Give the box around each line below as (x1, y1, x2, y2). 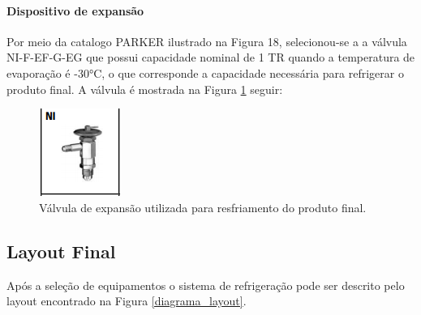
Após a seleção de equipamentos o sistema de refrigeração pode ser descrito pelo (6, 276, 405, 293)
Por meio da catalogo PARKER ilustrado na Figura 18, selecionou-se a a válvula (6, 32, 407, 49)
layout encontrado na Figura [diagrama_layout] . (6, 292, 247, 309)
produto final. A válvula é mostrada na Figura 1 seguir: (6, 80, 283, 97)
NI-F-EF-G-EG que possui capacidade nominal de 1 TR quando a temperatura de (6, 49, 415, 66)
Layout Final (6, 238, 116, 263)
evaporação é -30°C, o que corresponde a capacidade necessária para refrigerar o (6, 64, 404, 81)
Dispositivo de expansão (6, 2, 144, 19)
